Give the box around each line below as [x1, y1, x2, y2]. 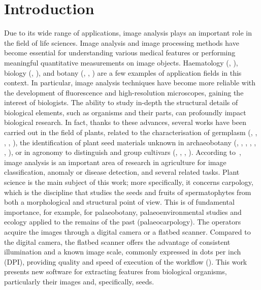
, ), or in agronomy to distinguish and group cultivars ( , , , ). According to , [4, 147, 241, 157]
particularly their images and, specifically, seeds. [4, 276, 154, 286]
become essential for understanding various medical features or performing [4, 47, 236, 58]
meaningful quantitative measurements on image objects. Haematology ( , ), [4, 57, 238, 68]
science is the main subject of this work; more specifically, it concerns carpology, [4, 177, 253, 187]
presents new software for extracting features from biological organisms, [4, 266, 227, 277]
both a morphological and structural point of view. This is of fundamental [4, 197, 235, 207]
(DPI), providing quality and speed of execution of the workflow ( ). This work [4, 256, 247, 267]
